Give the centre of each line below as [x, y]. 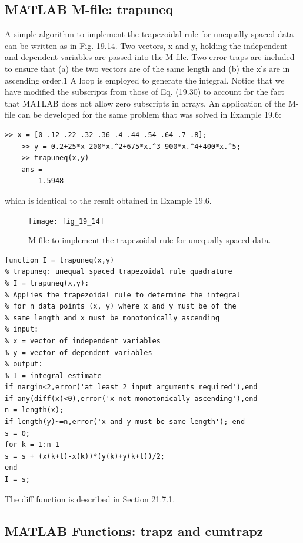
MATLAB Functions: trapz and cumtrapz [134, 530]
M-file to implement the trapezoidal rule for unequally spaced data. [150, 240]
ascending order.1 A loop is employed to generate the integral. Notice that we [145, 80]
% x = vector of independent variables [83, 341]
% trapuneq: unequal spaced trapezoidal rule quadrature [119, 272]
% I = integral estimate [53, 375]
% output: [24, 364]
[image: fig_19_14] [66, 221]
